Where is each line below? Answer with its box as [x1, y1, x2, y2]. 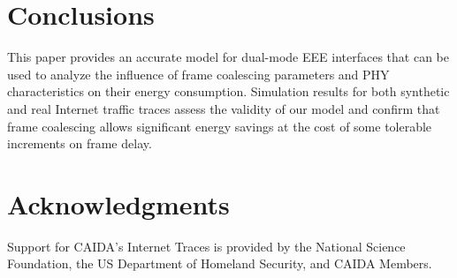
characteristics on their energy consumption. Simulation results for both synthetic [7, 82, 450, 101]
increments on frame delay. [7, 134, 152, 153]
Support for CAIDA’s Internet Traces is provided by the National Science [7, 237, 406, 255]
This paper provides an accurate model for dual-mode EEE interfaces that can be [7, 48, 449, 66]
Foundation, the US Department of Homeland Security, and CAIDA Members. [7, 254, 432, 273]
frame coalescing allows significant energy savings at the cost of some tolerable [7, 116, 432, 135]
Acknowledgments [7, 185, 230, 222]
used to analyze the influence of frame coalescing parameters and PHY [7, 64, 390, 83]
